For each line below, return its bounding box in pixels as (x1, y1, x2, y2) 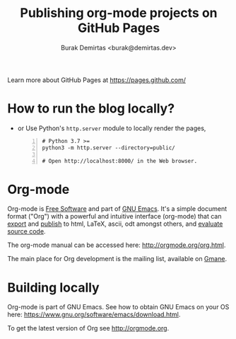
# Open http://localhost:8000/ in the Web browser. (42, 157, 198, 164)
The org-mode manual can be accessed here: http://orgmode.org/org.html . (7, 241, 226, 249)
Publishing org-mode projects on (20, 5, 218, 21)
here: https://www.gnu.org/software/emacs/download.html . (7, 310, 181, 319)
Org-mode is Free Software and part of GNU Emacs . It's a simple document (7, 205, 228, 213)
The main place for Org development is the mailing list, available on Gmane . (7, 255, 228, 263)
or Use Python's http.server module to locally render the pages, (17, 124, 206, 132)
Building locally (7, 280, 100, 295)
